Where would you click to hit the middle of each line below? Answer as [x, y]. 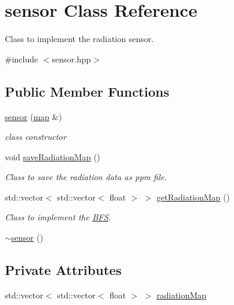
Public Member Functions [87, 91]
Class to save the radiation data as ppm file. [86, 177]
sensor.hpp [71, 59]
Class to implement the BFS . [58, 217]
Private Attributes [63, 270]
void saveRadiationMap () [52, 156]
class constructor [36, 137]
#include [22, 59]
